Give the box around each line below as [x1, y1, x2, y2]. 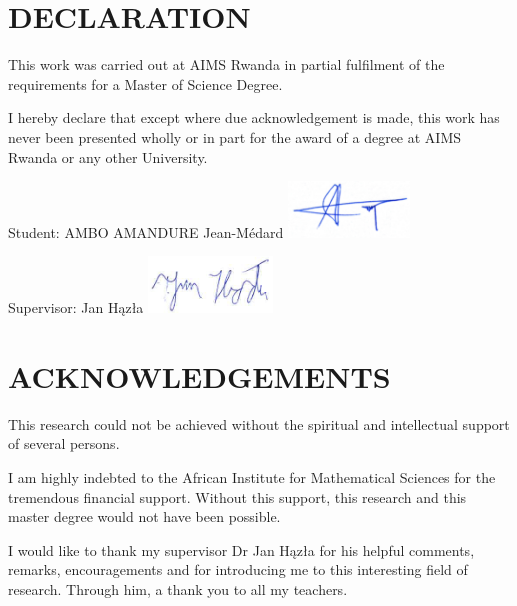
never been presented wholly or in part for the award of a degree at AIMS [8, 126, 462, 147]
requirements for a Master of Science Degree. [8, 73, 283, 94]
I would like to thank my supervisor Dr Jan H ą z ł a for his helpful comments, [8, 539, 475, 560]
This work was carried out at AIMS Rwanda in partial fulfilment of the [8, 54, 445, 75]
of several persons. [8, 433, 120, 454]
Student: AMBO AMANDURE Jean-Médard [8, 221, 284, 242]
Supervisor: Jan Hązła [8, 297, 144, 318]
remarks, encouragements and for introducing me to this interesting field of [8, 559, 468, 580]
